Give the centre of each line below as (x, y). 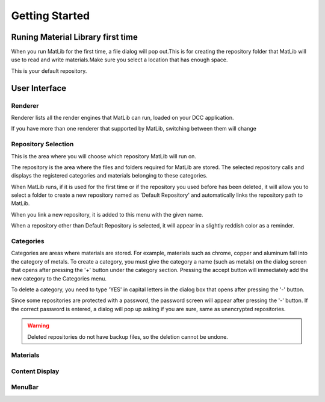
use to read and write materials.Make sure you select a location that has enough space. (119, 60)
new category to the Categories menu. (59, 278)
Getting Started (51, 16)
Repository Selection (42, 144)
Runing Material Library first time (74, 37)
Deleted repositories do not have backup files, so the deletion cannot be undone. (128, 336)
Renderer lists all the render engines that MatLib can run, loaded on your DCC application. (122, 118)
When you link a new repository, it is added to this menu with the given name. (107, 214)
